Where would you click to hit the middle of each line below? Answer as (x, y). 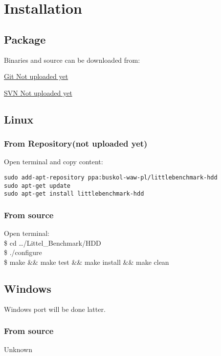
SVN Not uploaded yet (38, 92)
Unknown (18, 349)
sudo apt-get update (37, 186)
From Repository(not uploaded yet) (76, 143)
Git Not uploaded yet (36, 76)
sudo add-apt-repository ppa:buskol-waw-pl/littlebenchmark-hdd (111, 177)
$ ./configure (23, 252)
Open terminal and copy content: (54, 162)
